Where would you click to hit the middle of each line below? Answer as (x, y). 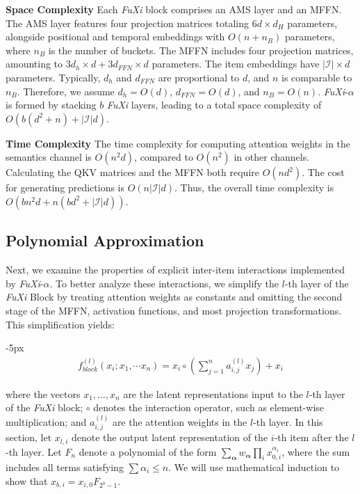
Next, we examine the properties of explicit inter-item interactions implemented (175, 270)
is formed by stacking (51, 105)
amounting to (34, 64)
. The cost (323, 172)
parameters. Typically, (53, 77)
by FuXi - (25, 283)
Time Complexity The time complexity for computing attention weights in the (178, 143)
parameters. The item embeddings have (236, 64)
